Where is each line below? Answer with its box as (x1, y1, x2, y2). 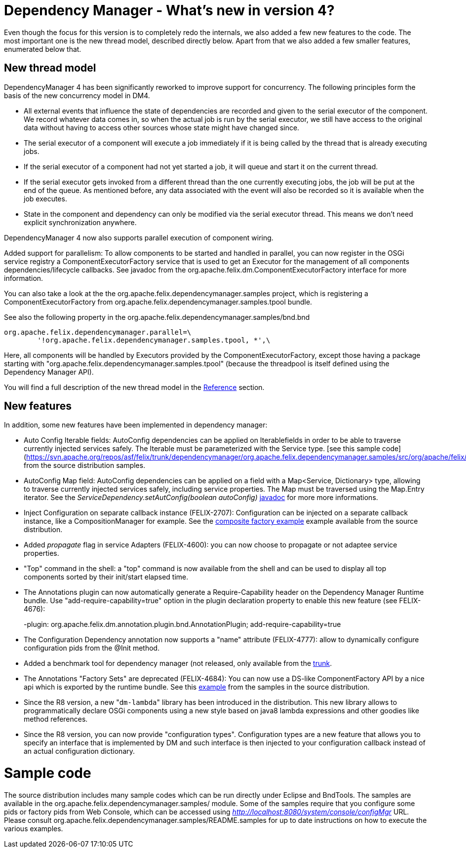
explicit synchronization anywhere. (24, 218, 137, 227)
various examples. (4, 824, 63, 833)
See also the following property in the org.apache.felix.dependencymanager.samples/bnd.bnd (4, 312, 310, 321)
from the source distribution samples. (24, 461, 146, 470)
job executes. (24, 194, 67, 203)
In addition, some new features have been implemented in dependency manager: (4, 421, 268, 429)
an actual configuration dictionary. (24, 747, 135, 756)
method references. (24, 715, 88, 724)
